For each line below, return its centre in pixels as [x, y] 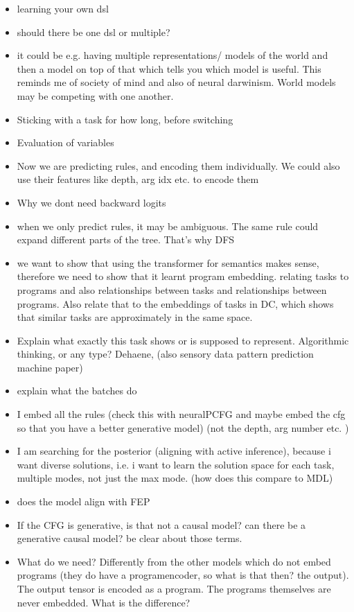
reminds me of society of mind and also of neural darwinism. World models [176, 82]
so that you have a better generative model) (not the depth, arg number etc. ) [183, 427]
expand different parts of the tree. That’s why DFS [126, 239]
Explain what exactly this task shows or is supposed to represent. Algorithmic [183, 340]
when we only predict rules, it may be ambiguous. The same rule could [168, 226]
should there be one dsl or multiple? [94, 32]
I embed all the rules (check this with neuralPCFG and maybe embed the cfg [181, 414]
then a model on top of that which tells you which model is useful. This [169, 68]
